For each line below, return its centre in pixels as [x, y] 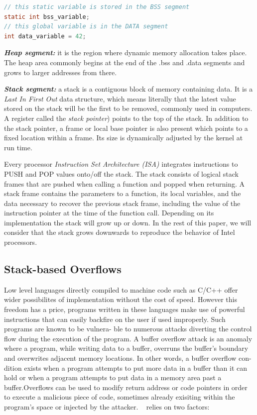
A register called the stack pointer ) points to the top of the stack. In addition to [126, 118]
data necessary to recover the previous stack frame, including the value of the [122, 203]
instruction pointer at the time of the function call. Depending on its [109, 213]
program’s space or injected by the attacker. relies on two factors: [107, 406]
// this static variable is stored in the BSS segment [97, 7]
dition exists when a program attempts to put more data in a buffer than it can [126, 367]
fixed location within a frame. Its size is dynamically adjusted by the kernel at [124, 138]
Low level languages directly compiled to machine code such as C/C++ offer [121, 289]
